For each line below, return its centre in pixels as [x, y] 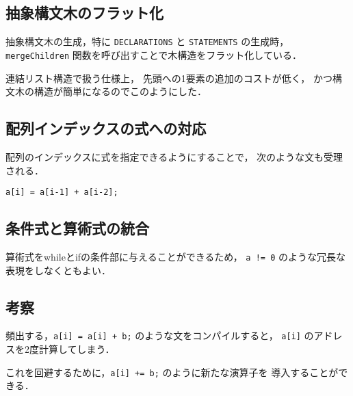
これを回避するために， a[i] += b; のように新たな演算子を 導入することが [172, 372]
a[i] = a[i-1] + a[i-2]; [62, 193]
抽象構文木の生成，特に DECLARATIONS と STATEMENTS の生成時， [147, 41]
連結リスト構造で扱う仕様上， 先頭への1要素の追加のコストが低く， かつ [169, 78]
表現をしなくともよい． [58, 270]
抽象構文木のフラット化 [84, 13]
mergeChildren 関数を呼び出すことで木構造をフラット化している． [154, 54]
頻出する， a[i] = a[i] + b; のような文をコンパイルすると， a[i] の [160, 335]
